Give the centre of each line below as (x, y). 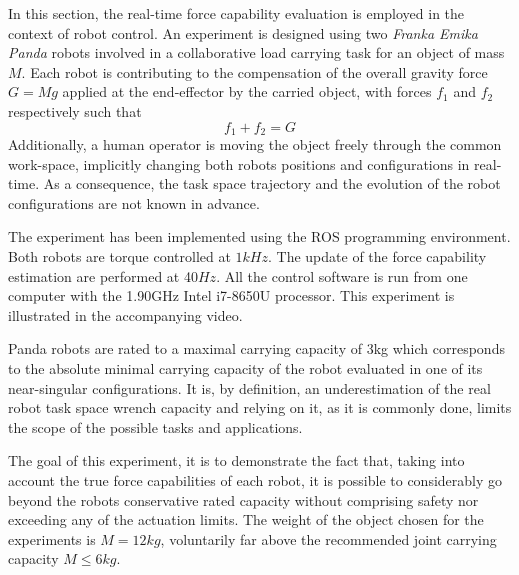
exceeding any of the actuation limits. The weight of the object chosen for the (246, 519)
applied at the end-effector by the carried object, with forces (247, 91)
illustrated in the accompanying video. (125, 314)
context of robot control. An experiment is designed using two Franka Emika (243, 32)
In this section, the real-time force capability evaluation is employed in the (236, 13)
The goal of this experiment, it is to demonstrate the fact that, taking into (236, 460)
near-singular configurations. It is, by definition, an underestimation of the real (249, 387)
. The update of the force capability (377, 255)
